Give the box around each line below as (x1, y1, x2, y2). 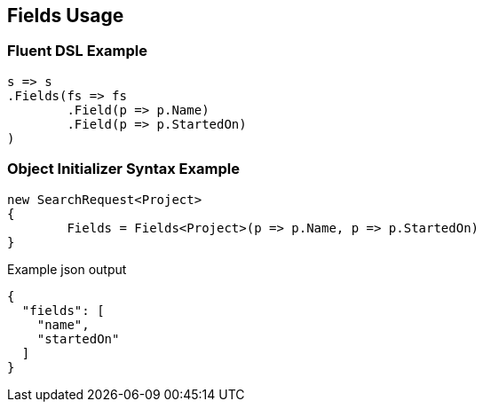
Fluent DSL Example (7, 42, 147, 60)
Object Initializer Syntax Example (7, 160, 240, 178)
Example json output (7, 261, 127, 277)
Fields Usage (7, 4, 124, 27)
